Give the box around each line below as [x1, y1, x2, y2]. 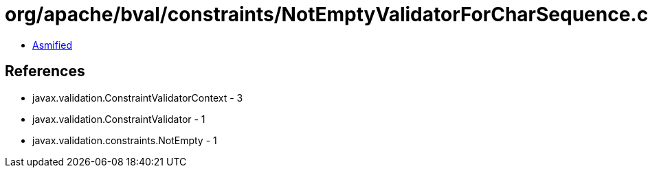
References [5, 62, 85, 80]
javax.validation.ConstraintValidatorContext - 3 [32, 91, 243, 104]
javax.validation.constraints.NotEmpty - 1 [32, 134, 217, 146]
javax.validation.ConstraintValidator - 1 [32, 113, 205, 125]
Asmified [32, 38, 73, 51]
